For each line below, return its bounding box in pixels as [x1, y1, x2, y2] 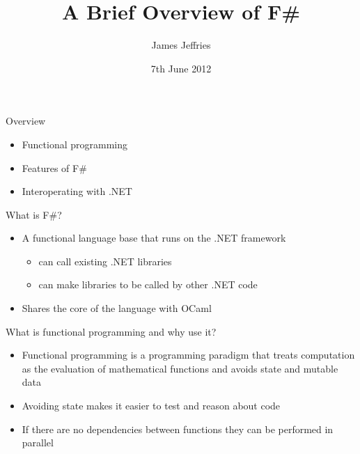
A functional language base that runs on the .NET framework [22, 230, 286, 245]
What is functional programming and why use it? [6, 324, 217, 338]
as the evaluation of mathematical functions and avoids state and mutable [22, 361, 338, 375]
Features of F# [22, 160, 87, 175]
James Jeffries [151, 38, 211, 52]
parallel [22, 435, 54, 450]
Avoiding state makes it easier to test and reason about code [22, 398, 281, 413]
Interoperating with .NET [22, 184, 132, 198]
